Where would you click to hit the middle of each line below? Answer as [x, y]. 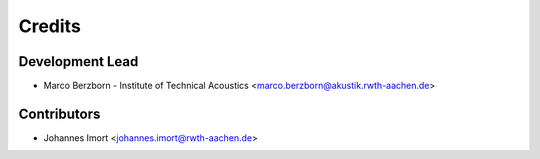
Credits [50, 26]
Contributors [59, 113]
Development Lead [78, 61]
